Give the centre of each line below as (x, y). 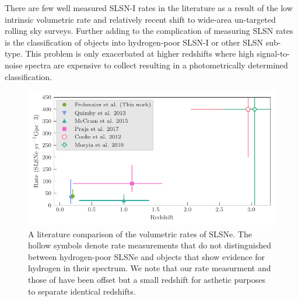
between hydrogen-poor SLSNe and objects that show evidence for (147, 256)
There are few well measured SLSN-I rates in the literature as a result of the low (149, 8)
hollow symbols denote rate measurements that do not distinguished (150, 245)
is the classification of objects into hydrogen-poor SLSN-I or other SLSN (134, 42)
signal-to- (274, 53)
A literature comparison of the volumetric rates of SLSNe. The (140, 233)
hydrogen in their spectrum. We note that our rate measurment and (150, 268)
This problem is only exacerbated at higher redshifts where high (140, 53)
